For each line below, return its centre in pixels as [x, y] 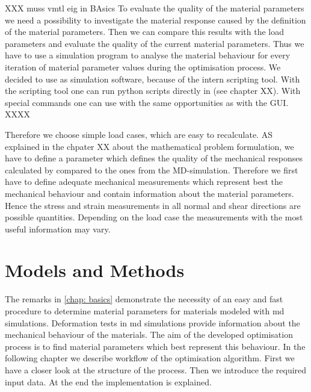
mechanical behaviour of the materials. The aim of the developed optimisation [149, 334]
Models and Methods [95, 270]
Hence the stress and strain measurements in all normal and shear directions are [153, 205]
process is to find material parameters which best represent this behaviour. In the [155, 346]
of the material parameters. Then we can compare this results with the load [145, 32]
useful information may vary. [58, 229]
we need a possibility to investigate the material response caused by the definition [155, 20]
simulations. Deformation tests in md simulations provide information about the [152, 322]
